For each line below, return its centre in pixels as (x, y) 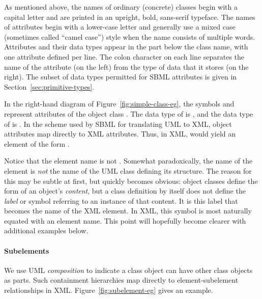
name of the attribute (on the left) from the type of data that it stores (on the (126, 66)
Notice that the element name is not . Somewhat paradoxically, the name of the (128, 161)
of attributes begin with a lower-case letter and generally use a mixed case (120, 27)
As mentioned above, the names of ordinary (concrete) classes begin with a (121, 7)
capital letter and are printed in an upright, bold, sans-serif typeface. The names (130, 17)
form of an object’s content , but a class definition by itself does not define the (125, 191)
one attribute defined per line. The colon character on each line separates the (124, 56)
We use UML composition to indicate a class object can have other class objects (128, 270)
